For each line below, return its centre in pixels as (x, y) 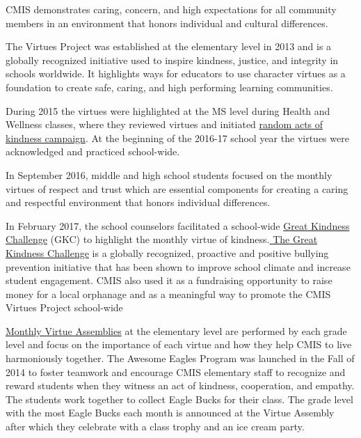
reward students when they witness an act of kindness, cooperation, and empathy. (180, 385)
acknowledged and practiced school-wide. (93, 151)
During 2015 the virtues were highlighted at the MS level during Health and (168, 110)
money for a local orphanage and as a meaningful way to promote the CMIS (168, 294)
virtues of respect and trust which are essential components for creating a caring (177, 188)
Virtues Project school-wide (64, 307)
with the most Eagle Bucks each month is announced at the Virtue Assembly (170, 413)
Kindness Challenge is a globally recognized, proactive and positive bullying (167, 252)
